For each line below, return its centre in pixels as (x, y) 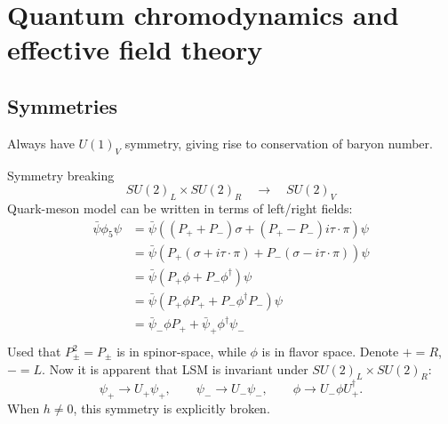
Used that (34, 352)
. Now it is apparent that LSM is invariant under (175, 368)
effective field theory (135, 49)
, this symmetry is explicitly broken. (172, 408)
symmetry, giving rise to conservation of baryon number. (279, 143)
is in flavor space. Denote (330, 352)
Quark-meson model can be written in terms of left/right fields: (180, 208)
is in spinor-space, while (181, 352)
